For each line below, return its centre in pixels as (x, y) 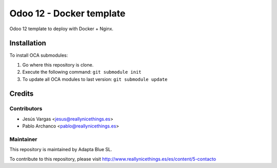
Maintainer (23, 139)
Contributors (26, 109)
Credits (22, 94)
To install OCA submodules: (39, 55)
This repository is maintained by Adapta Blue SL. (61, 150)
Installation (28, 43)
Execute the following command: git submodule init (82, 72)
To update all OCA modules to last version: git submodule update (95, 79)
